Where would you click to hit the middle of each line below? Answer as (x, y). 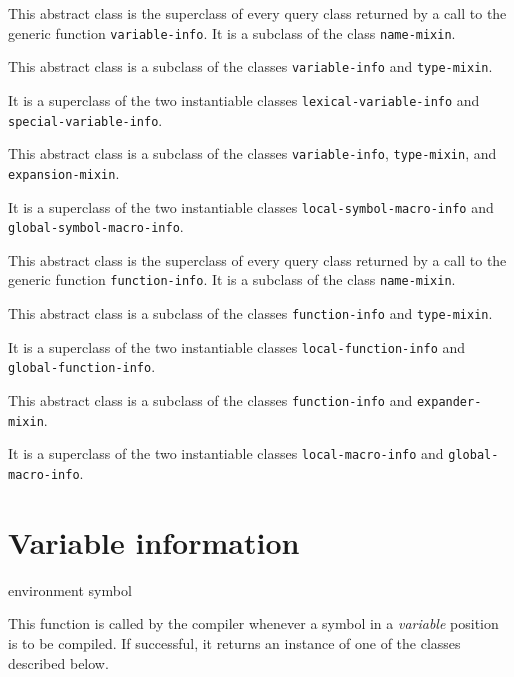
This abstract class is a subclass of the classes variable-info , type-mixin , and (252, 153)
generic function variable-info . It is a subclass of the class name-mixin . (232, 32)
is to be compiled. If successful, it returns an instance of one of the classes (234, 643)
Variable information (154, 541)
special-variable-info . (85, 119)
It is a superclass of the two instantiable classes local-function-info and (237, 346)
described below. (58, 662)
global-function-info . (82, 366)
